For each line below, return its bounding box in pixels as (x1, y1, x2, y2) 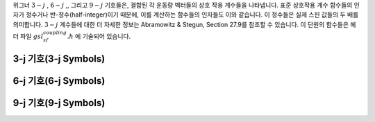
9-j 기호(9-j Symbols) (12, 97, 106, 109)
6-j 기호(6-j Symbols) (12, 75, 106, 87)
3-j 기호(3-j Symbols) (12, 53, 106, 65)
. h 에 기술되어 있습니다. (67, 32, 131, 40)
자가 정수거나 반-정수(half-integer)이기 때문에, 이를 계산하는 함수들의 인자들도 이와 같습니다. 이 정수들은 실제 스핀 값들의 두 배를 (12, 10, 359, 19)
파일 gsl (19, 32, 44, 40)
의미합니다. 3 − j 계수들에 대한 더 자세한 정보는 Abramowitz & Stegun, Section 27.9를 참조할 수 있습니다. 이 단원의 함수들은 (12, 20, 349, 28)
